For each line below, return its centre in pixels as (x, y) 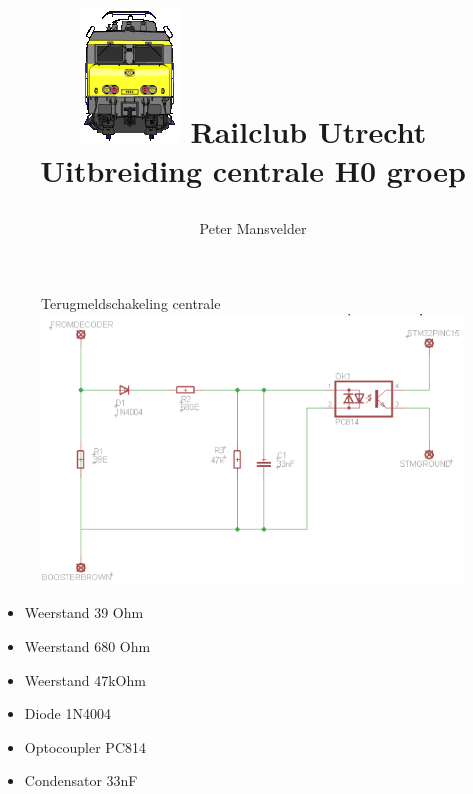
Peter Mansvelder (253, 227)
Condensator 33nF (81, 780)
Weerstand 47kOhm (85, 679)
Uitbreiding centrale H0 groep (253, 170)
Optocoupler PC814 (85, 746)
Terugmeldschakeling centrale (131, 303)
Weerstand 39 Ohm (84, 612)
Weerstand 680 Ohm (87, 646)
